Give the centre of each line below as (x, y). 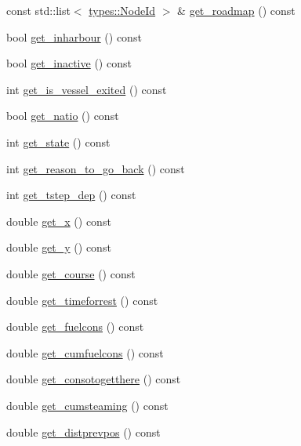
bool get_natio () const (63, 116)
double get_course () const (71, 273)
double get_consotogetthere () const (94, 379)
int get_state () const (58, 141)
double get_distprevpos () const (83, 431)
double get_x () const (59, 221)
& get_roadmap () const (236, 10)
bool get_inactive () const (69, 63)
